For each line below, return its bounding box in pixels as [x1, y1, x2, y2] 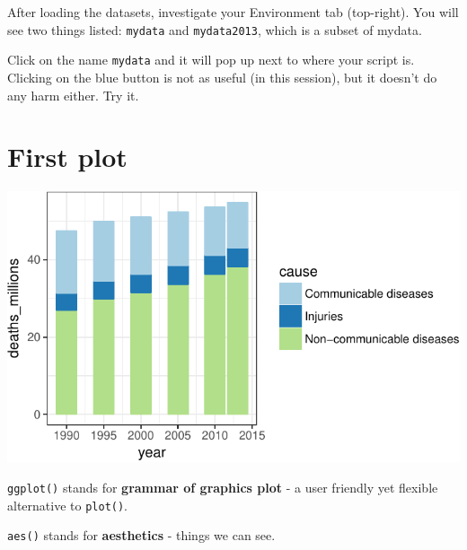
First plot [7, 138, 128, 175]
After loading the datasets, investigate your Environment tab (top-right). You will [7, 3, 459, 21]
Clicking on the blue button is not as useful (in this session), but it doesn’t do [7, 67, 437, 86]
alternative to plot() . [7, 495, 128, 514]
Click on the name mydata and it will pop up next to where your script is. [7, 50, 415, 69]
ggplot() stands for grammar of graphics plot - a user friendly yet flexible [7, 478, 438, 497]
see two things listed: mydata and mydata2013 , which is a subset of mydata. [7, 20, 422, 39]
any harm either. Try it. [7, 85, 139, 104]
